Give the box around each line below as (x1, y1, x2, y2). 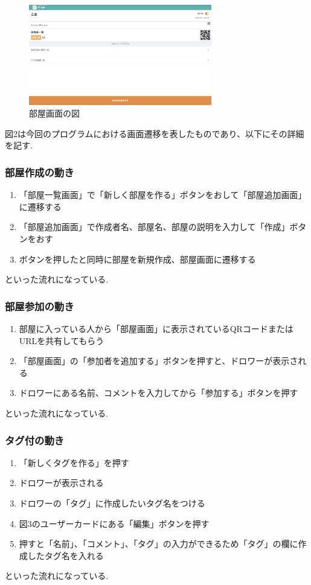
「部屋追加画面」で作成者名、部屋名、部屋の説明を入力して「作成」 (19, 220, 290, 233)
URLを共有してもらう (19, 334, 104, 347)
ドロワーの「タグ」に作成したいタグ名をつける (19, 496, 205, 509)
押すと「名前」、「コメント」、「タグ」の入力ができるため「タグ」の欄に (19, 537, 298, 550)
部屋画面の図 (29, 107, 80, 120)
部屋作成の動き (5, 164, 74, 179)
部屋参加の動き (5, 298, 74, 313)
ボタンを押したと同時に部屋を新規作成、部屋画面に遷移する (19, 252, 256, 265)
